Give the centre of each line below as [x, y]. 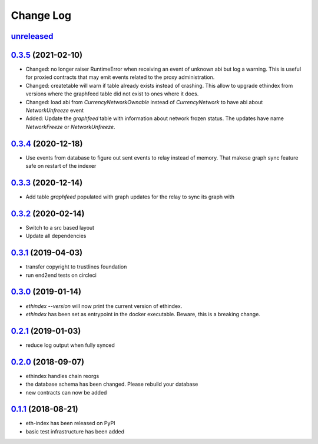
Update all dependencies [56, 236]
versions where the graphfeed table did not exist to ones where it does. [112, 94]
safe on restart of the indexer [61, 166]
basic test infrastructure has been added [75, 431]
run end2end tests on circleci [61, 275]
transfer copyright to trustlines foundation [76, 267]
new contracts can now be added [66, 392]
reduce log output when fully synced [70, 345]
